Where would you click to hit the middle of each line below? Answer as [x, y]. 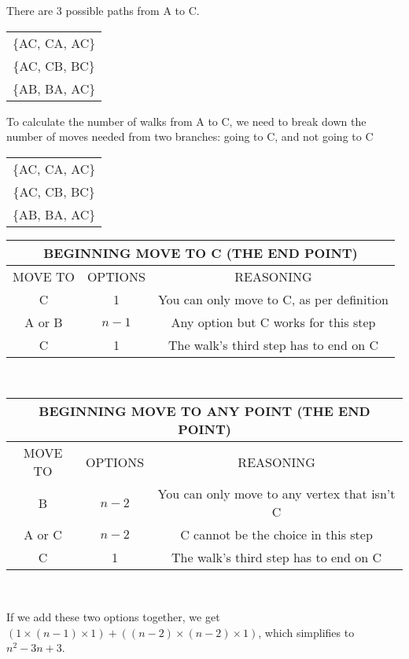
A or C [43, 535]
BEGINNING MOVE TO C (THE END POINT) [201, 252]
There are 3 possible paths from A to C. [103, 10]
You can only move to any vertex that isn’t [276, 494]
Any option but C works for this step [273, 322]
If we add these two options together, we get [113, 616]
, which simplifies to [306, 632]
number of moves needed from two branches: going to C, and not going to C [190, 136]
